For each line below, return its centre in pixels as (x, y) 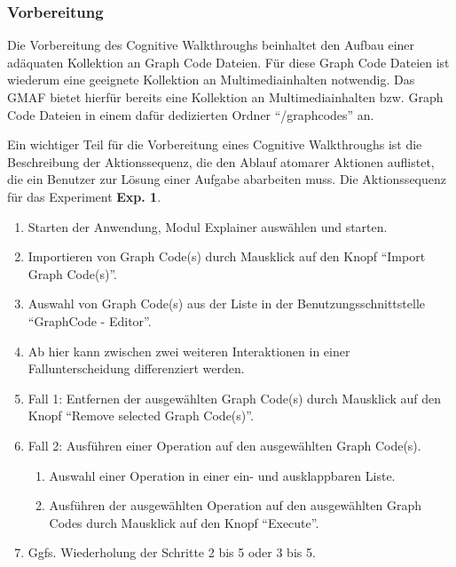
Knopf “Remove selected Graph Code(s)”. (141, 415)
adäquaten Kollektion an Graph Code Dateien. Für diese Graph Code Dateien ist (228, 62)
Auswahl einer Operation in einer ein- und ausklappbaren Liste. (222, 475)
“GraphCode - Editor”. (90, 320)
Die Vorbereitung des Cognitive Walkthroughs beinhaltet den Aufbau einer (211, 45)
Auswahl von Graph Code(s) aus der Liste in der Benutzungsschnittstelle (226, 303)
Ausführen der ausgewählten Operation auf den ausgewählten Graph (235, 505)
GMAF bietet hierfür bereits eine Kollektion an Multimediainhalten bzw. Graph (225, 97)
